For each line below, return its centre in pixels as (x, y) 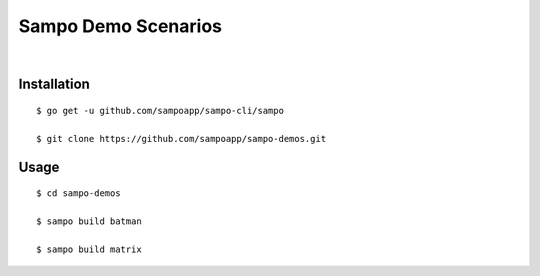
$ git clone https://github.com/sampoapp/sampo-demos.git (181, 138)
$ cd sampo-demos (78, 193)
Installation (54, 84)
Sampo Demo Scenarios (120, 26)
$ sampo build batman (89, 221)
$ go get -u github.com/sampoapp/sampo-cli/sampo (160, 110)
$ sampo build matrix (89, 249)
